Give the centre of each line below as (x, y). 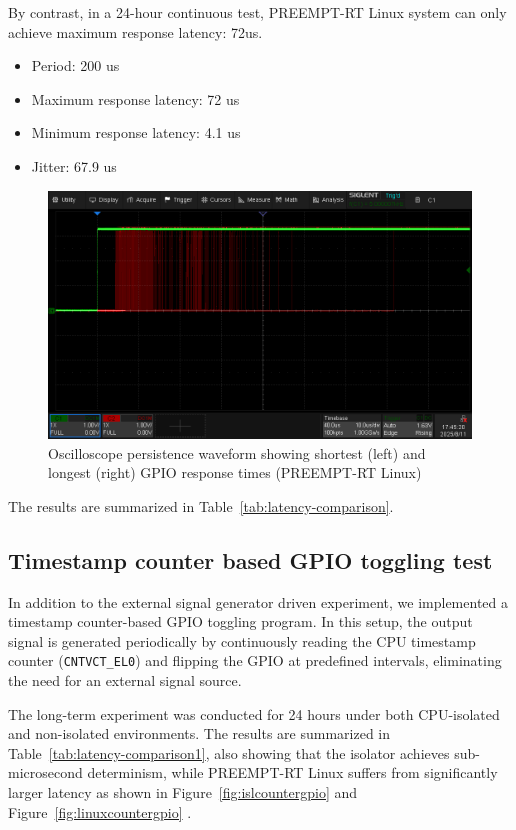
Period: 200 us (75, 65)
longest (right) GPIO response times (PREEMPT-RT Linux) (235, 472)
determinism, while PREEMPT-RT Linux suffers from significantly (292, 772)
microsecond (45, 772)
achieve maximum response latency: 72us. (135, 31)
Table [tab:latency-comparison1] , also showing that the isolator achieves (229, 752)
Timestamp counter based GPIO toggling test (250, 559)
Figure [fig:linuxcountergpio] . (100, 811)
